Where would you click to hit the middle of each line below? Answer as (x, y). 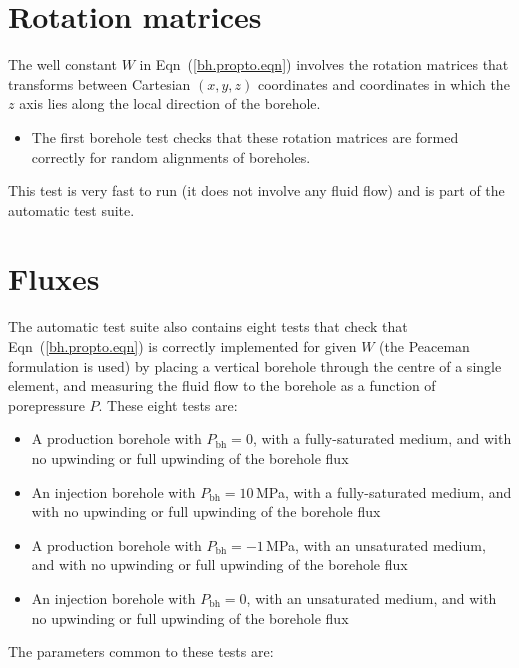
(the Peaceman (424, 346)
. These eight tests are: (168, 404)
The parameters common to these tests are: (141, 651)
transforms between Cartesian (99, 83)
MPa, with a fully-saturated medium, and (383, 491)
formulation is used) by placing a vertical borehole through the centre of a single (255, 365)
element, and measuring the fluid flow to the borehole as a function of (222, 385)
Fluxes (54, 278)
